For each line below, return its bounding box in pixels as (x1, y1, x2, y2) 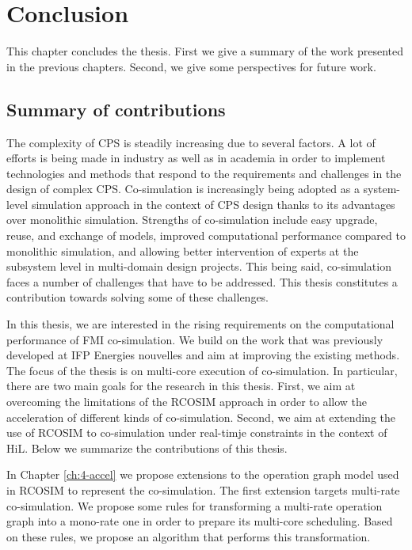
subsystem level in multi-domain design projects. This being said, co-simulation (6, 258, 391, 275)
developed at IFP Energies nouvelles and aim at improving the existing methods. (6, 347, 400, 363)
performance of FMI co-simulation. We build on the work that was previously (6, 331, 383, 347)
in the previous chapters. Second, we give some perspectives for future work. (6, 58, 376, 74)
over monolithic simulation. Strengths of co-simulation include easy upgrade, (6, 211, 378, 228)
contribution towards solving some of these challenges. (6, 289, 269, 305)
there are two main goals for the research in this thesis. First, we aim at (6, 377, 356, 394)
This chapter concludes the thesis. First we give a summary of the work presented (6, 43, 403, 59)
